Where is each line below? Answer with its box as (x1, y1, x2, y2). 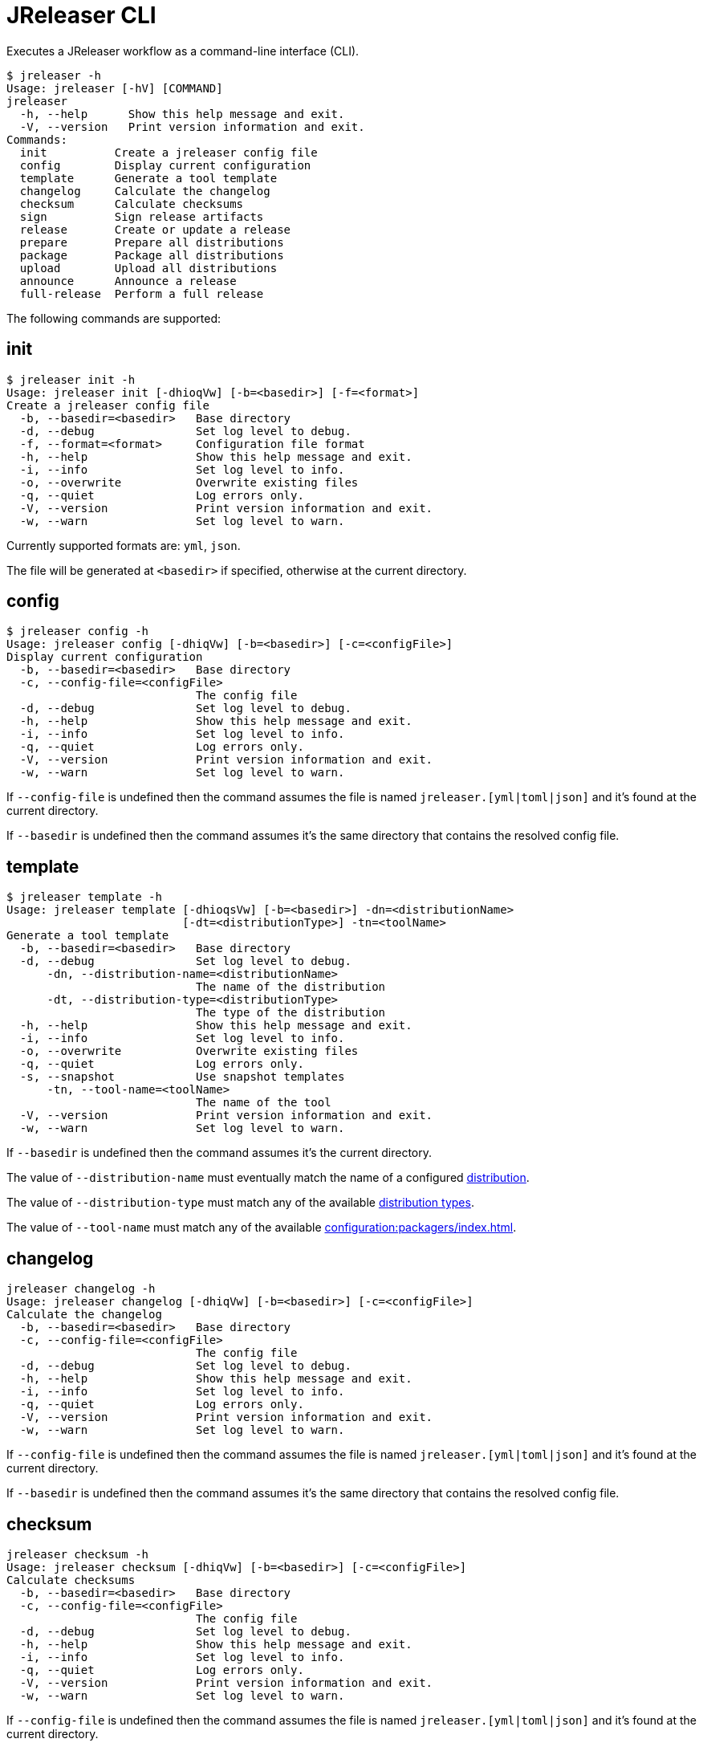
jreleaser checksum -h (6, 1547, 149, 1561)
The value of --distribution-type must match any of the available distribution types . (6, 1195, 474, 1210)
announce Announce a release (19, 274, 237, 287)
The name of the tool (196, 1096, 331, 1110)
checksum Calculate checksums (19, 197, 244, 210)
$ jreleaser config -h (6, 625, 149, 638)
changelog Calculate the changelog (19, 184, 270, 198)
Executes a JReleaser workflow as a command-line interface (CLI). (6, 43, 360, 58)
